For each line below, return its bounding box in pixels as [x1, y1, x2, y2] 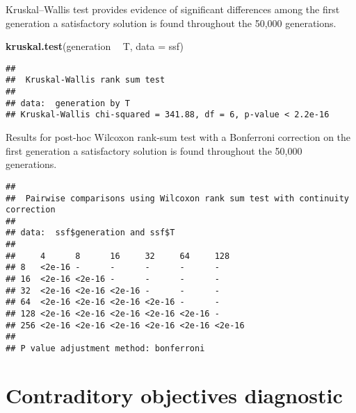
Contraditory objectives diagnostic [6, 380, 343, 409]
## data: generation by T [6, 98, 130, 108]
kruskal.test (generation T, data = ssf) [6, 39, 184, 53]
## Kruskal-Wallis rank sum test [6, 75, 165, 85]
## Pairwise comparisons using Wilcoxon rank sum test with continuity [6, 193, 349, 203]
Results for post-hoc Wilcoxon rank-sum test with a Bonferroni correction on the [6, 130, 351, 144]
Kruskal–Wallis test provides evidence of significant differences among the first [6, 2, 340, 16]
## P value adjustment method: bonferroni [6, 344, 205, 354]
